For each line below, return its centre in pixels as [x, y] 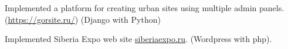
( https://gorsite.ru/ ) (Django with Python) [83, 19]
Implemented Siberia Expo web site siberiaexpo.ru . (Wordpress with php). [138, 39]
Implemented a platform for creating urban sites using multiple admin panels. [145, 8]
